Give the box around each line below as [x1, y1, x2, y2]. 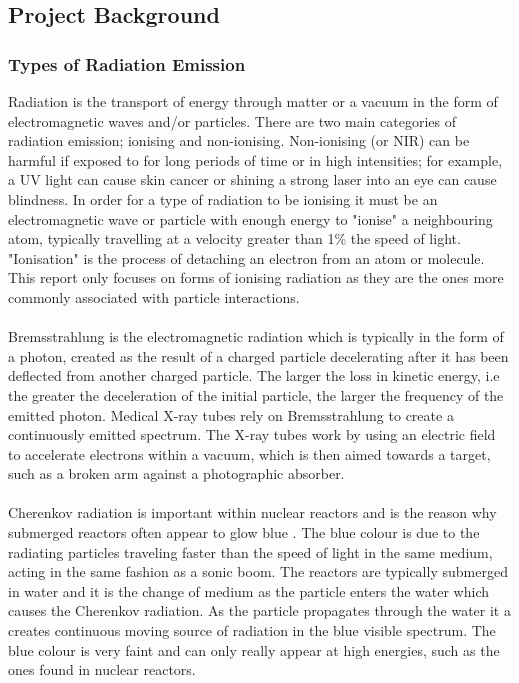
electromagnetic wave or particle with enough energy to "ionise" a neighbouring [8, 208, 493, 229]
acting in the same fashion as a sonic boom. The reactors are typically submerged [8, 561, 508, 582]
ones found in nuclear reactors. [8, 659, 196, 680]
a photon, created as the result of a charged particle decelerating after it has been [8, 345, 509, 366]
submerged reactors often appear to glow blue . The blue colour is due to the [8, 522, 480, 543]
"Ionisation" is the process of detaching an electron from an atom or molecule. [8, 247, 485, 268]
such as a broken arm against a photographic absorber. [8, 463, 345, 484]
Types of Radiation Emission [8, 51, 246, 76]
